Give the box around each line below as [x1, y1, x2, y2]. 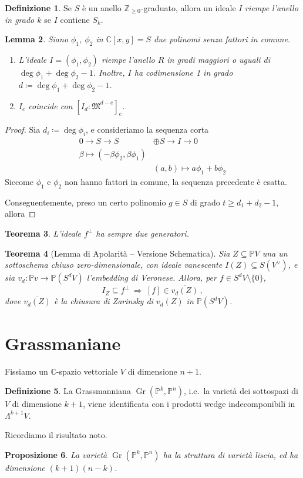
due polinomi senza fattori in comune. [154, 33, 291, 45]
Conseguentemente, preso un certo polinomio [5, 196, 166, 208]
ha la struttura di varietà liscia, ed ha [163, 448, 298, 460]
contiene [60, 13, 90, 25]
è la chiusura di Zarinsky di [53, 295, 153, 307]
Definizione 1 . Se [5, 2, 72, 14]
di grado [190, 196, 220, 208]
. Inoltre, [93, 66, 125, 78]
